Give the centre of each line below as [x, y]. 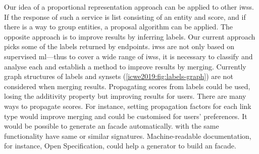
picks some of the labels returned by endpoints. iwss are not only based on [119, 46]
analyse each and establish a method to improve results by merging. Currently [125, 66]
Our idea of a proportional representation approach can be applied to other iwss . [129, 7]
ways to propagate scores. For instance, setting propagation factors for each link [128, 106]
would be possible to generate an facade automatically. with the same [112, 126]
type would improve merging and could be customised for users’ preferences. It [126, 116]
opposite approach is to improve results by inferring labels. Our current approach [130, 36]
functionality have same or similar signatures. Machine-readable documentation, [128, 136]
